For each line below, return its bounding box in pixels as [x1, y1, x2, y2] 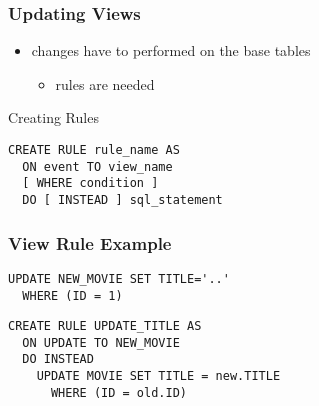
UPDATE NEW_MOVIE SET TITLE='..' [8, 271, 230, 286]
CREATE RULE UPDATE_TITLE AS [8, 319, 202, 334]
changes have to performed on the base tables [31, 40, 311, 61]
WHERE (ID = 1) [22, 288, 123, 303]
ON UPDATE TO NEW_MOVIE [22, 335, 180, 350]
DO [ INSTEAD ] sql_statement [22, 192, 223, 207]
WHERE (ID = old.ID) [50, 385, 187, 400]
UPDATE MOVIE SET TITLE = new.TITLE [36, 369, 281, 384]
